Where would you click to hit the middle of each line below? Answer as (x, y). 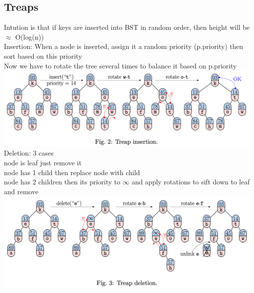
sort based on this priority (43, 56)
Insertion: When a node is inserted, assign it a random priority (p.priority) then (124, 46)
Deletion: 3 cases (29, 153)
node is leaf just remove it (43, 162)
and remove (21, 191)
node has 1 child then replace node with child (72, 172)
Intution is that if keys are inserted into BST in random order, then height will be (127, 27)
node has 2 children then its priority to (62, 182)
